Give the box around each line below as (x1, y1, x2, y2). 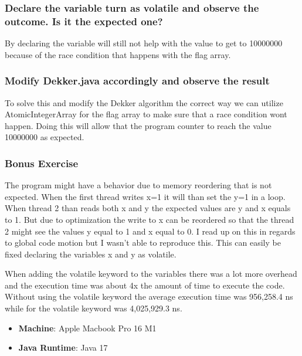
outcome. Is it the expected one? (5, 13, 163, 28)
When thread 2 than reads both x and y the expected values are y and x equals (5, 202, 291, 214)
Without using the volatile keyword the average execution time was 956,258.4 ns (5, 290, 293, 303)
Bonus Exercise (5, 155, 79, 170)
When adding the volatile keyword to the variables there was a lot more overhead (5, 267, 297, 280)
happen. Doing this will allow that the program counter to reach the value (5, 119, 272, 131)
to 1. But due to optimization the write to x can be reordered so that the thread (5, 213, 294, 225)
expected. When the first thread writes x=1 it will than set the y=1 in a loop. (5, 190, 286, 202)
